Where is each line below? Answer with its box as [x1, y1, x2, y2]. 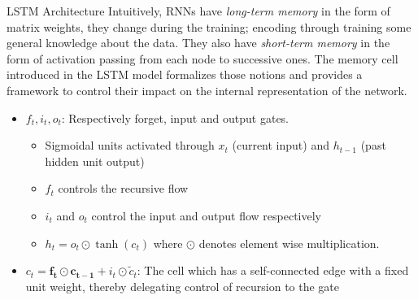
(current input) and [232, 137, 329, 154]
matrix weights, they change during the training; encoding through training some [7, 18, 411, 35]
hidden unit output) [45, 152, 145, 169]
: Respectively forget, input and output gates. [61, 109, 290, 126]
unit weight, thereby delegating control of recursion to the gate [25, 277, 340, 294]
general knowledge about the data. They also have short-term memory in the [7, 34, 390, 51]
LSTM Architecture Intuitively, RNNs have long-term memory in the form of [7, 2, 390, 19]
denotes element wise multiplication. [198, 234, 380, 251]
